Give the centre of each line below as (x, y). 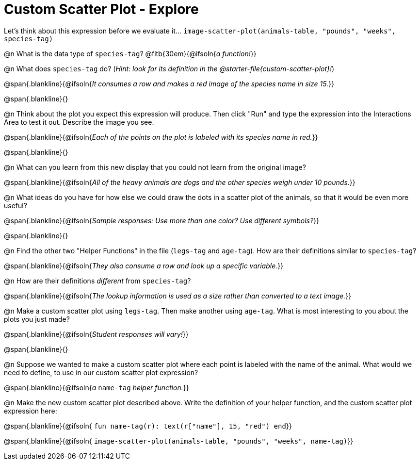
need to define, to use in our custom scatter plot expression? (101, 372)
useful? (16, 205)
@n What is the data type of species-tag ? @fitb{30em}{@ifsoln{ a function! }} (130, 53)
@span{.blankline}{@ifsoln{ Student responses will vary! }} (96, 334)
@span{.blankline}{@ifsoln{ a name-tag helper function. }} (97, 387)
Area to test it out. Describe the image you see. (79, 122)
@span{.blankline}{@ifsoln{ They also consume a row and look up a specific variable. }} (144, 265)
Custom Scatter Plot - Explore (101, 9)
